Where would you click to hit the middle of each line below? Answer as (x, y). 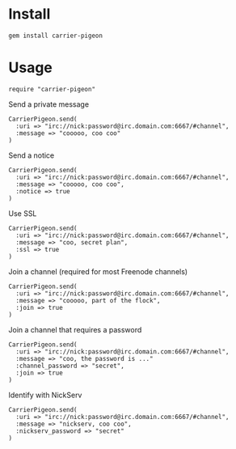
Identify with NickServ (45, 395)
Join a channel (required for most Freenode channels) (98, 271)
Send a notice (32, 155)
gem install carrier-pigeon (56, 36)
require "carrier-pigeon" (52, 89)
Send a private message (49, 104)
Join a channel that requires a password (75, 329)
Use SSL (23, 213)
